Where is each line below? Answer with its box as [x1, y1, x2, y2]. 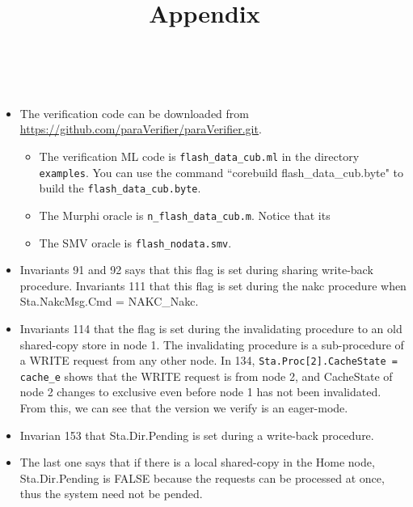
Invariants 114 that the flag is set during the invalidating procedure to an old [19, 319, 402, 336]
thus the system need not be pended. [19, 485, 203, 502]
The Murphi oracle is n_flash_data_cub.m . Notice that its [39, 206, 331, 223]
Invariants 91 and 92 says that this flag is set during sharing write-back [19, 261, 373, 278]
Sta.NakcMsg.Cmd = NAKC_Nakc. [19, 293, 199, 310]
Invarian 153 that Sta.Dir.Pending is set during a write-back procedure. [19, 426, 374, 443]
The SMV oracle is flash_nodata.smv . [39, 234, 232, 251]
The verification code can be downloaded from [19, 104, 249, 121]
